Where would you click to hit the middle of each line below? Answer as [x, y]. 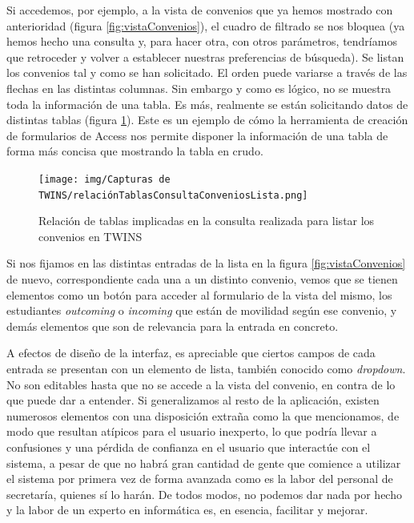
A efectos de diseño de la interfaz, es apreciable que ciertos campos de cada [191, 353]
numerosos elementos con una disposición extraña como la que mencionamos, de [203, 415]
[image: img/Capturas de [105, 179]
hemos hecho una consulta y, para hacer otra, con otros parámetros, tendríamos [202, 41]
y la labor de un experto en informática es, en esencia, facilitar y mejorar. [187, 510]
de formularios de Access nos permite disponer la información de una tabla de [197, 135]
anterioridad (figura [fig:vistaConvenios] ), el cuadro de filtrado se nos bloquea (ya [206, 25]
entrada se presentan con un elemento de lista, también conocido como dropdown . [206, 368]
